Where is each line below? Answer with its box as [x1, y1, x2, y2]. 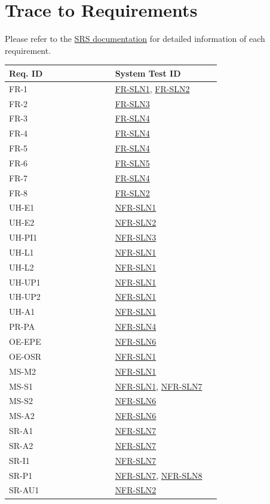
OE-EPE [9, 335, 41, 347]
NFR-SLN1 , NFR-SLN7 [115, 379, 202, 392]
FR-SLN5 [115, 156, 150, 169]
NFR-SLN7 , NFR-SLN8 [115, 469, 202, 481]
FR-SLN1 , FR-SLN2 [115, 82, 190, 95]
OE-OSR [9, 350, 42, 362]
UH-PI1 [9, 231, 38, 244]
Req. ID [9, 66, 43, 79]
